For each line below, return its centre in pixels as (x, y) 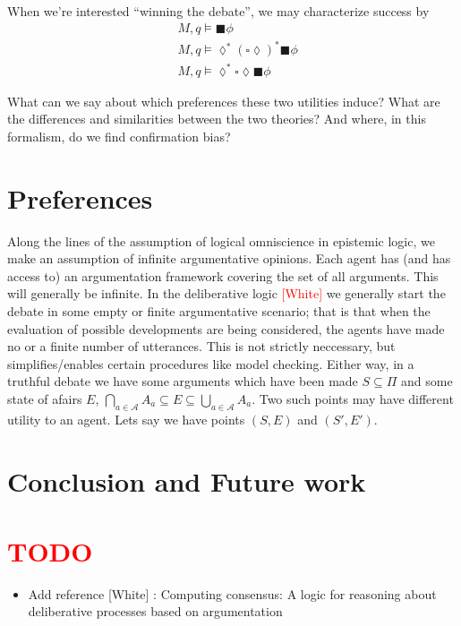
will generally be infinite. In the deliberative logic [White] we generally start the (226, 293)
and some (427, 381)
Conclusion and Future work (187, 480)
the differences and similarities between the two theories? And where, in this (217, 119)
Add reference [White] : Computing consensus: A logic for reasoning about (232, 593)
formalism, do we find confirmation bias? (119, 136)
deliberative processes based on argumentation (155, 611)
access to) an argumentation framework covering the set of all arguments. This (223, 275)
